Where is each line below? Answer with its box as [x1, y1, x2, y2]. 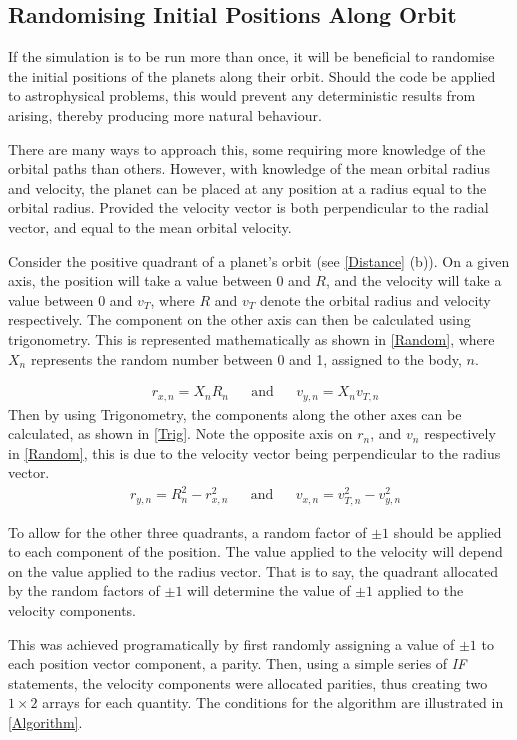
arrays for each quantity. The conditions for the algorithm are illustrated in [42, 692, 504, 713]
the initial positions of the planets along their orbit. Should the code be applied [8, 65, 496, 86]
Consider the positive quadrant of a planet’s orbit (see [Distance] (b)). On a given [8, 250, 510, 271]
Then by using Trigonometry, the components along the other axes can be [8, 403, 462, 424]
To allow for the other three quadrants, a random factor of [8, 521, 367, 542]
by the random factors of [8, 580, 160, 601]
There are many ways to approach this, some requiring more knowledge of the [8, 138, 486, 159]
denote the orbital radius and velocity [259, 289, 491, 310]
